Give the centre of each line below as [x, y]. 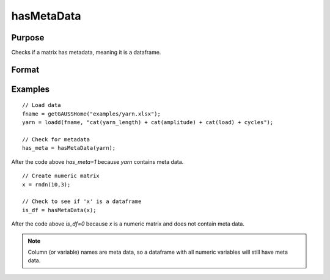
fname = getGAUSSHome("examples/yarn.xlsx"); [92, 114]
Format [25, 69]
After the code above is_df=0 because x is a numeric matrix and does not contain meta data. [128, 224]
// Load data [42, 105]
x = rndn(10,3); [46, 184]
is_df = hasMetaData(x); [59, 210]
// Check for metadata [56, 140]
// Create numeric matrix [61, 176]
